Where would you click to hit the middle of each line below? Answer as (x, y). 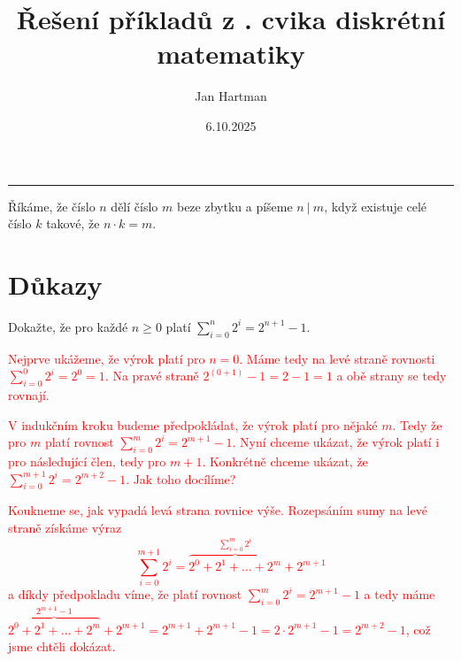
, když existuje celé (376, 206)
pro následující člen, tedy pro (87, 461)
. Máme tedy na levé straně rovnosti (337, 358)
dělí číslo (134, 206)
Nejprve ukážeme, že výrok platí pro (107, 358)
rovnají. (29, 395)
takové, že (73, 223)
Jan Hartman (231, 96)
